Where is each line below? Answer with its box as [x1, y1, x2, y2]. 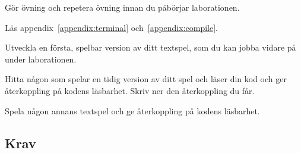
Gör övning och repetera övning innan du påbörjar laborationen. [5, 1, 240, 13]
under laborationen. [5, 52, 77, 65]
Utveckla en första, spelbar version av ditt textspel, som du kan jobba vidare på [5, 41, 296, 54]
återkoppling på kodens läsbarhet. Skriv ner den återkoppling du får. [5, 84, 255, 96]
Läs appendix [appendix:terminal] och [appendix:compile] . [5, 21, 218, 33]
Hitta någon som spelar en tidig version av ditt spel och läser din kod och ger [5, 73, 287, 85]
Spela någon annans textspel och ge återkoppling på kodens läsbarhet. [5, 104, 260, 117]
